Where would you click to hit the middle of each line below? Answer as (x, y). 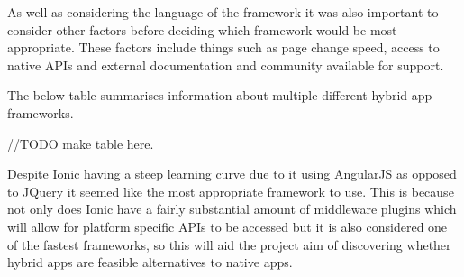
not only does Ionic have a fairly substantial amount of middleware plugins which (232, 209)
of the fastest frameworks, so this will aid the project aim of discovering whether (229, 244)
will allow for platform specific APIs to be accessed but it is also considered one (227, 226)
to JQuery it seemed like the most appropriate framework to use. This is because (231, 191)
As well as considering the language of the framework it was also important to (223, 12)
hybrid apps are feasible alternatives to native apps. (150, 262)
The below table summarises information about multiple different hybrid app (220, 95)
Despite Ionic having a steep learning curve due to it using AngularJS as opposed (232, 174)
